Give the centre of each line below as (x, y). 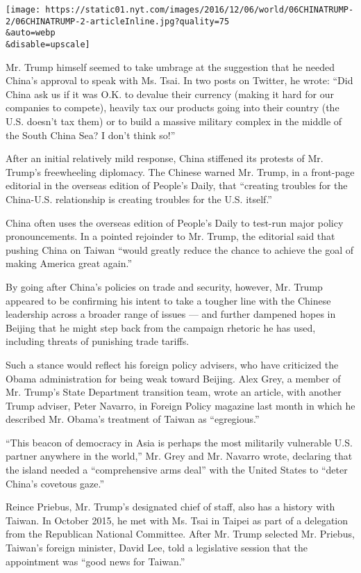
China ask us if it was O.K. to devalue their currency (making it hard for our (170, 94)
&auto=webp (31, 33)
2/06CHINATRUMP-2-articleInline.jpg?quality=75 (118, 21)
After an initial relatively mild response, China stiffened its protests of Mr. (165, 158)
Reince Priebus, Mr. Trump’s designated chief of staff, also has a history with (170, 507)
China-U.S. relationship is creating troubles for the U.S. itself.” (139, 199)
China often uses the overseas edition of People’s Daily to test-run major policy (175, 222)
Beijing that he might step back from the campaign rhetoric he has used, (161, 327)
